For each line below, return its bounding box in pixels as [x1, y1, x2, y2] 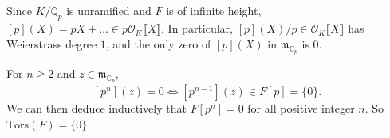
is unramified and [66, 2, 152, 19]
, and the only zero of [105, 35, 211, 52]
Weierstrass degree [6, 35, 97, 52]
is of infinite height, [166, 2, 262, 19]
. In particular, [161, 20, 233, 36]
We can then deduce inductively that [6, 100, 187, 117]
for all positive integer [247, 100, 355, 117]
